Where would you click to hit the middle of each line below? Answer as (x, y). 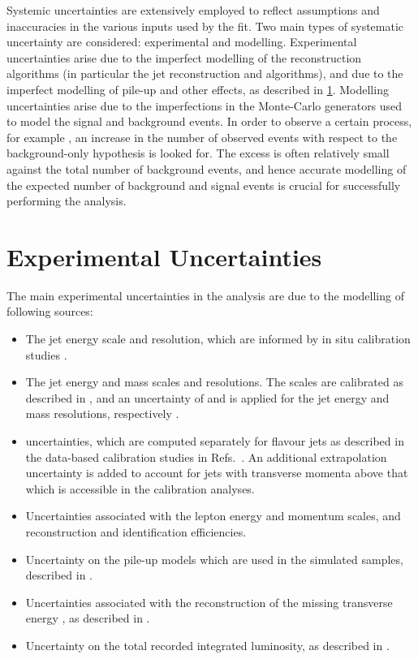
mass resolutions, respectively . (102, 413)
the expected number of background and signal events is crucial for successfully (204, 185)
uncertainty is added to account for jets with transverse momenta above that (217, 473)
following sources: (50, 311)
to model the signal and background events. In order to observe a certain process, (209, 121)
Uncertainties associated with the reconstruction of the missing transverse (209, 602)
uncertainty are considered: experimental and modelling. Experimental (182, 42)
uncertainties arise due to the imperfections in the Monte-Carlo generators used (205, 105)
